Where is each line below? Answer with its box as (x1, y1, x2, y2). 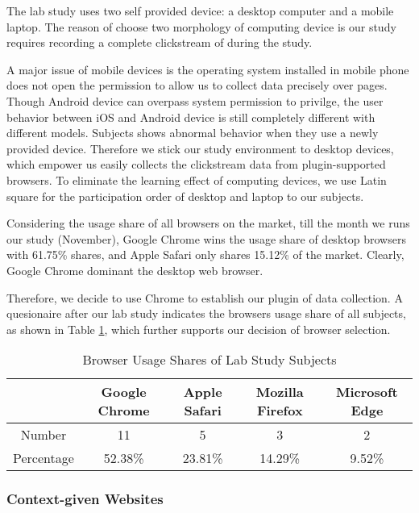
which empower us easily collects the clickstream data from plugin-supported (6, 156, 386, 173)
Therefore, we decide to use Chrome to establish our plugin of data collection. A (6, 289, 403, 306)
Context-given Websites (6, 489, 164, 509)
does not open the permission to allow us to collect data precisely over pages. (6, 77, 388, 94)
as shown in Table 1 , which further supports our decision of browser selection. (6, 320, 391, 337)
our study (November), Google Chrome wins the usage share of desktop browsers (6, 230, 406, 247)
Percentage (13, 448, 74, 468)
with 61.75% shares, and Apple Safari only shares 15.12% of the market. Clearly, (6, 246, 404, 263)
